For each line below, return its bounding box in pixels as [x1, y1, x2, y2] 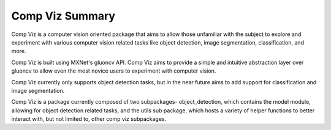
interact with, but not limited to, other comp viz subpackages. [11, 115, 167, 123]
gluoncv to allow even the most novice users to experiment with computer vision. [11, 67, 216, 74]
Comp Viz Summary [11, 9, 116, 23]
